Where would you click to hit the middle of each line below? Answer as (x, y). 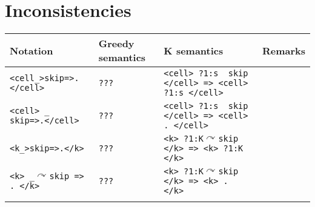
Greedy (116, 44)
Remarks (283, 50)
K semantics (194, 50)
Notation (31, 50)
